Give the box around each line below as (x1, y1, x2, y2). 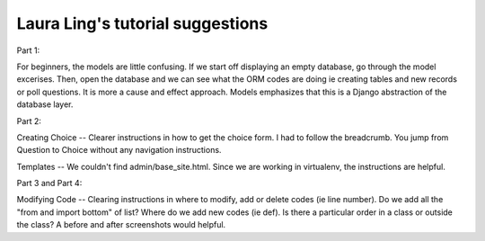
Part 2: (16, 115, 42, 126)
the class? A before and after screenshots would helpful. (16, 219, 226, 230)
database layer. (16, 99, 74, 110)
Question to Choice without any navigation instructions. (16, 145, 222, 156)
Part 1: (16, 45, 40, 56)
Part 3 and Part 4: (16, 178, 83, 189)
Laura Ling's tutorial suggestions (16, 13, 269, 33)
